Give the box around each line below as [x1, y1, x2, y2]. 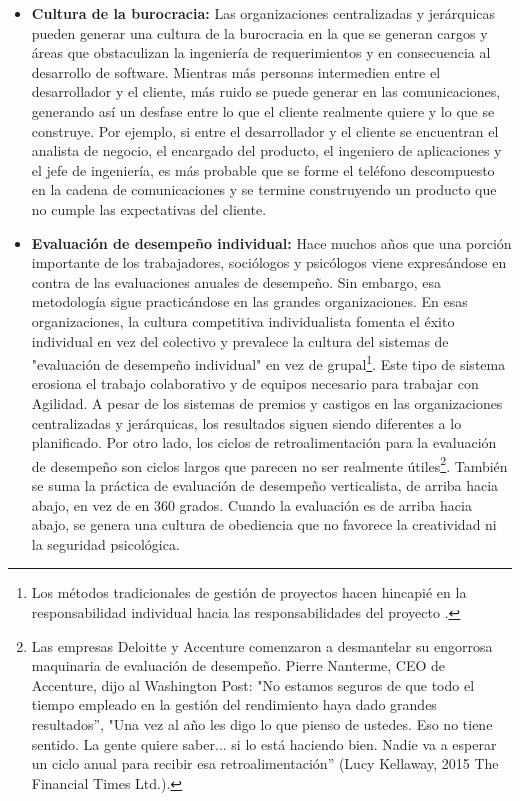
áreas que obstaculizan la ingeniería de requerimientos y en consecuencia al [31, 42, 491, 63]
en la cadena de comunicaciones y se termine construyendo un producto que [31, 179, 497, 200]
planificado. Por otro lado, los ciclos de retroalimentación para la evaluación [31, 432, 497, 453]
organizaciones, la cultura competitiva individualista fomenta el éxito [31, 310, 455, 331]
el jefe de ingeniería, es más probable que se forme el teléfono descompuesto [31, 159, 495, 180]
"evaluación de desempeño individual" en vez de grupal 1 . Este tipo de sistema [31, 351, 506, 374]
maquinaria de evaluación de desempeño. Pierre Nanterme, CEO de [31, 655, 446, 676]
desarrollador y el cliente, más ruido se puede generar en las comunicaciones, [31, 81, 501, 102]
